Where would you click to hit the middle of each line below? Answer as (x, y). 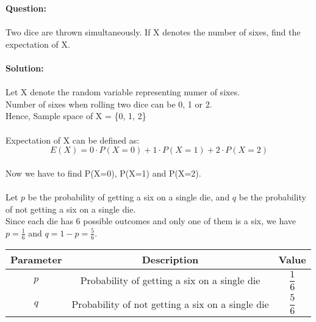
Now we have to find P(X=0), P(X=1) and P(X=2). (103, 173)
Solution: (25, 68)
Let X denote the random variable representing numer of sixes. (123, 92)
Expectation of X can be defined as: (73, 140)
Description (170, 259)
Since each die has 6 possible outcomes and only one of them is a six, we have (151, 221)
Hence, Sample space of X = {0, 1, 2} (76, 116)
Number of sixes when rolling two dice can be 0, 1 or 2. (109, 104)
